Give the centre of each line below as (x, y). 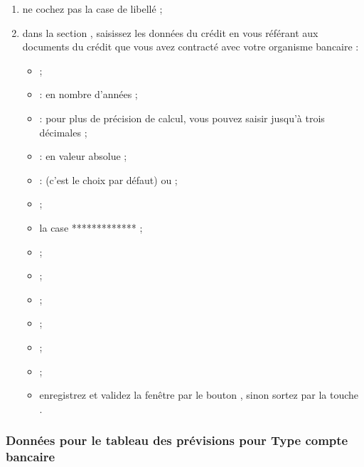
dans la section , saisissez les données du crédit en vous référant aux (170, 32)
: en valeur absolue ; (83, 156)
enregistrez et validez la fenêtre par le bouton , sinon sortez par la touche (199, 395)
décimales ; (63, 132)
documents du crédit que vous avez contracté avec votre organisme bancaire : (191, 47)
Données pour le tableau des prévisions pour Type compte (177, 440)
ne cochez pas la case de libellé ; (92, 9)
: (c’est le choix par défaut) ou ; (108, 179)
